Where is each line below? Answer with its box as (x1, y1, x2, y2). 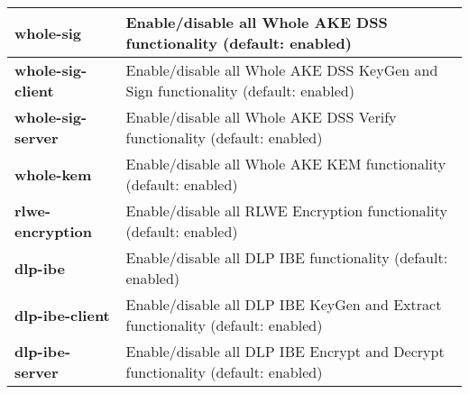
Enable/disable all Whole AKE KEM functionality (125, 153, 446, 174)
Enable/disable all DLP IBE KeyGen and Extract (125, 294, 442, 315)
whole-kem (14, 163, 92, 185)
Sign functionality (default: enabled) (125, 80, 354, 101)
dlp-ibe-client (14, 304, 110, 325)
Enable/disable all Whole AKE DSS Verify (125, 106, 397, 127)
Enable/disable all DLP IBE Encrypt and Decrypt (125, 341, 445, 362)
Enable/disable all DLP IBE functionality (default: (125, 247, 448, 268)
